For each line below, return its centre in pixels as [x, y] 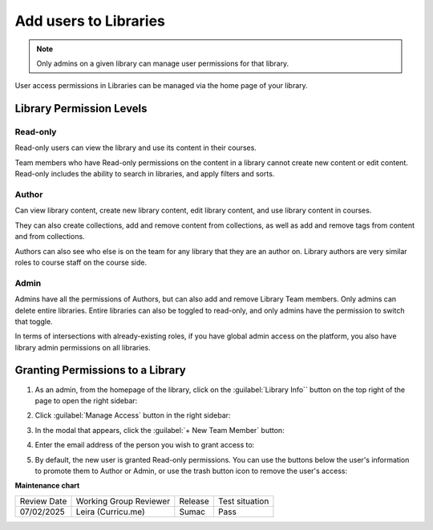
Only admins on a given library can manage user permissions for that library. [163, 63]
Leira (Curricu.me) [110, 512]
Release [194, 501]
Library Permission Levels [81, 109]
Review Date [43, 501]
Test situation [243, 501]
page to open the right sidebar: [86, 400]
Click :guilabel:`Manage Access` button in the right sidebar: [133, 415]
